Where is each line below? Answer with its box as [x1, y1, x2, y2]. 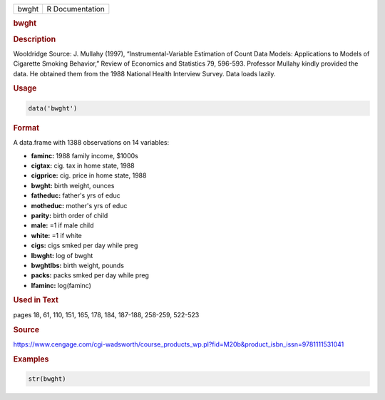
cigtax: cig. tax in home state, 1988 [31, 161, 135, 170]
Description [13, 34, 56, 44]
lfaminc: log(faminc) [31, 281, 92, 289]
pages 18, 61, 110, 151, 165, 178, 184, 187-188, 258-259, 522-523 [13, 310, 200, 319]
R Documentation [46, 4, 105, 14]
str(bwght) [28, 375, 66, 383]
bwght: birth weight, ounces [31, 181, 115, 190]
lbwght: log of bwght [31, 251, 93, 260]
